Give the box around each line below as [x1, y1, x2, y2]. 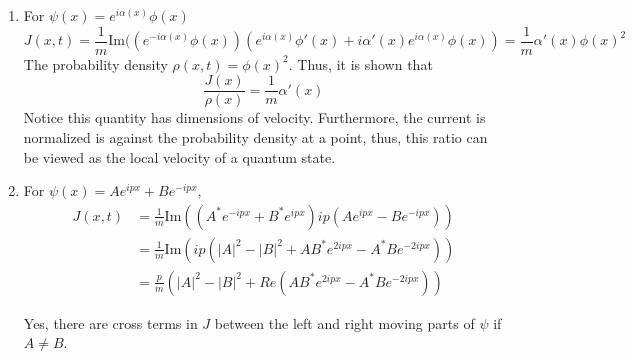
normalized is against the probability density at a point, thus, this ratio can [23, 126, 488, 147]
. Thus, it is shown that [288, 53, 433, 74]
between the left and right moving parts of [214, 312, 475, 333]
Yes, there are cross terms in [23, 312, 198, 333]
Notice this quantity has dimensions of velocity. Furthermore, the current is [23, 107, 486, 128]
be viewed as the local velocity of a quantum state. [23, 146, 336, 167]
